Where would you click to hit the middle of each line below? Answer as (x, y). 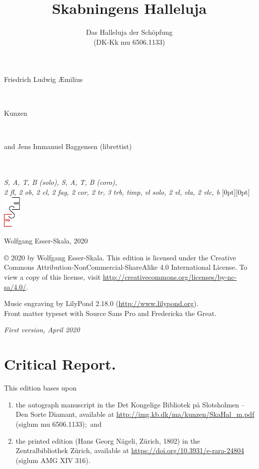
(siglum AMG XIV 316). (53, 460)
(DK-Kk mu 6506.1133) (129, 41)
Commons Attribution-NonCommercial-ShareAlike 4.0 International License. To (126, 267)
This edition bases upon (41, 388)
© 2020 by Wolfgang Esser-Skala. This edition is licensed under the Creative (120, 257)
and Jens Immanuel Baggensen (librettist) (68, 146)
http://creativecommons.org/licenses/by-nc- (170, 277)
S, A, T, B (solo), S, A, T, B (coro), (61, 182)
